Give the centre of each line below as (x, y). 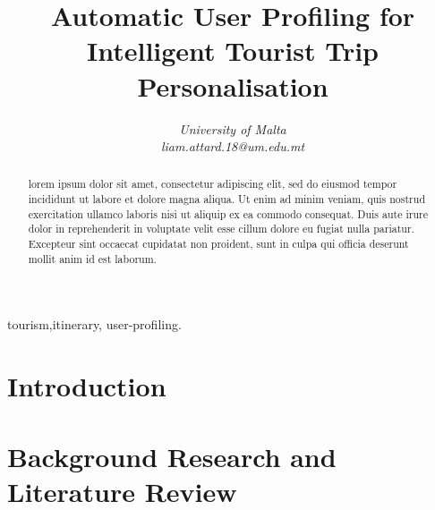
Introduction (87, 386)
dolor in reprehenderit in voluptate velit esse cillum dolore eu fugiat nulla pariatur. (221, 229)
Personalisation (233, 85)
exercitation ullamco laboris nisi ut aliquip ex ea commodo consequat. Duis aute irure (228, 213)
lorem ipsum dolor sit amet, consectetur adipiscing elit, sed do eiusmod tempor (213, 184)
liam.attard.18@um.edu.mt (233, 146)
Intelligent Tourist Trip (233, 51)
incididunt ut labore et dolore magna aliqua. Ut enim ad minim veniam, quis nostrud (226, 199)
